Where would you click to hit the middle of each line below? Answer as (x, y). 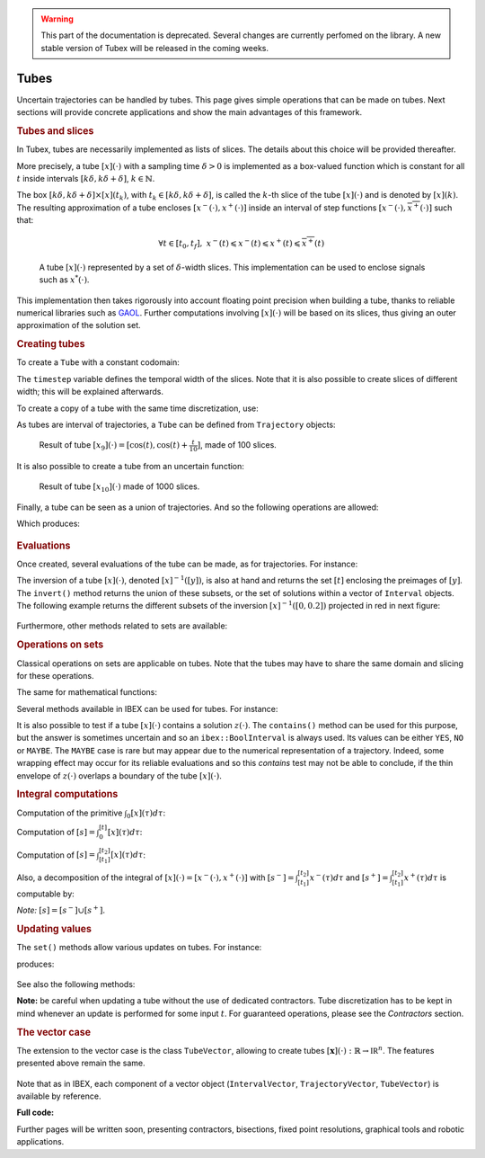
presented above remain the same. (81, 1063)
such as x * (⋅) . (64, 279)
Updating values (54, 929)
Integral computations (67, 794)
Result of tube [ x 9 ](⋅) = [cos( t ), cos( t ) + (114, 446)
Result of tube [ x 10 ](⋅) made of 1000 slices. (119, 488)
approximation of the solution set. (79, 325)
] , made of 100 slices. (237, 445)
